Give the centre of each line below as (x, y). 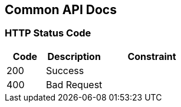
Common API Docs (61, 10)
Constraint (152, 56)
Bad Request (74, 84)
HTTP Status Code (48, 33)
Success (65, 70)
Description (74, 56)
